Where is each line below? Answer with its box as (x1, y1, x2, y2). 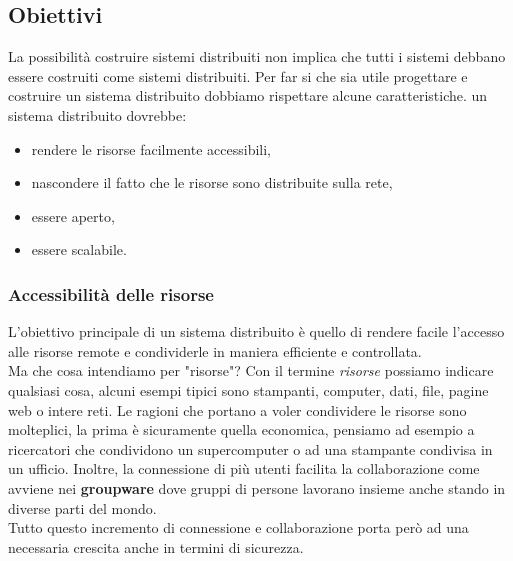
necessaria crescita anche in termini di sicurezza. (8, 536, 304, 557)
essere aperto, (31, 205, 115, 226)
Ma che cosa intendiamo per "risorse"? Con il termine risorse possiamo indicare (8, 360, 494, 381)
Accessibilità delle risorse (8, 281, 214, 306)
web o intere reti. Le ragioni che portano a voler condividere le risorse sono (8, 399, 467, 420)
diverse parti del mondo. (8, 497, 157, 518)
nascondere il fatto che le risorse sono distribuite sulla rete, (31, 172, 393, 193)
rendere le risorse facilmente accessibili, (31, 138, 271, 159)
